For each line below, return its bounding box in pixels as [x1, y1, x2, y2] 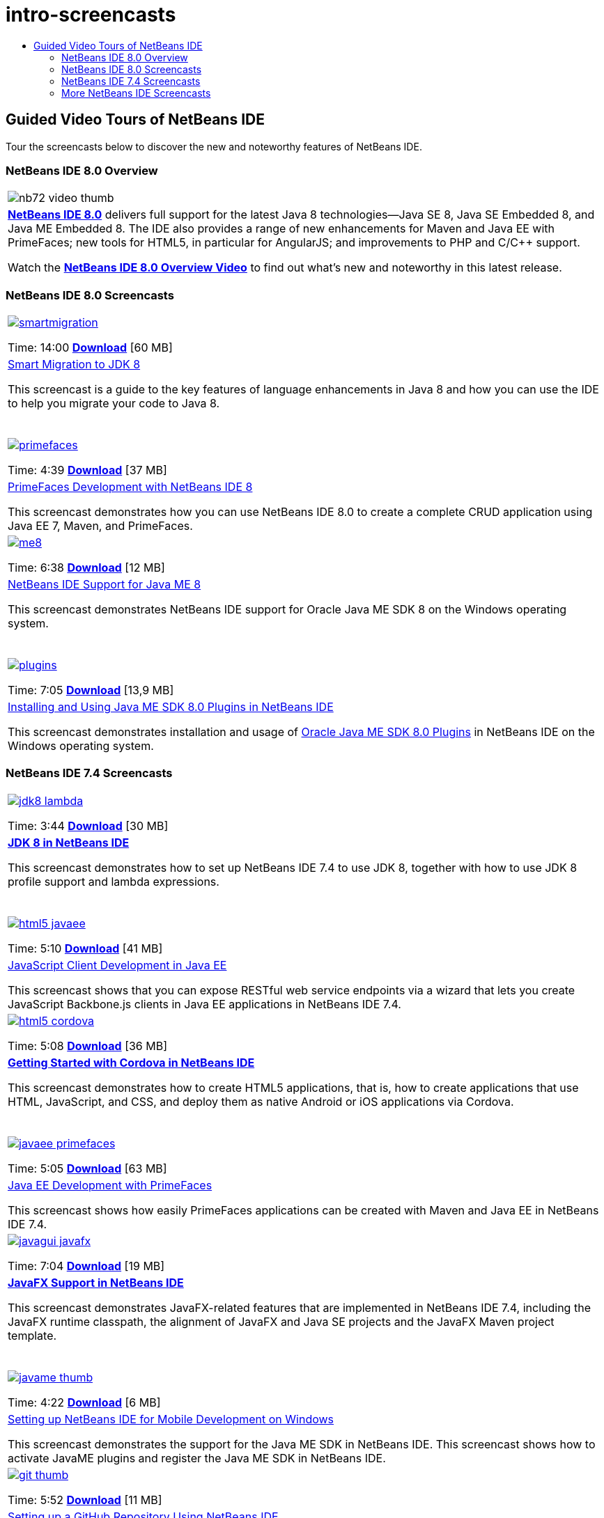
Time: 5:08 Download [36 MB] [8, 1038, 168, 1053]
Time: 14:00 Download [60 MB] [8, 341, 173, 355]
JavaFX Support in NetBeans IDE [8, 1275, 184, 1290]
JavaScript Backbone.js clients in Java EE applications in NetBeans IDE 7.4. [8, 996, 401, 1011]
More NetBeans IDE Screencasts [61, 86, 211, 99]
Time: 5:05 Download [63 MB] [8, 1161, 167, 1175]
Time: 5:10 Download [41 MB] [8, 941, 163, 955]
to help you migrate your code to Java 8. [8, 396, 220, 411]
